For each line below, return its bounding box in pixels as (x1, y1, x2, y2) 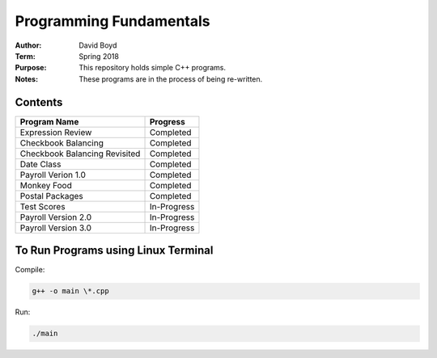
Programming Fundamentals (15, 12, 210, 30)
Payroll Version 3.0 (19, 222, 92, 234)
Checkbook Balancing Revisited (19, 148, 141, 159)
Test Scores (19, 200, 66, 212)
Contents (15, 95, 63, 109)
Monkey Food (19, 179, 72, 191)
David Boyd (78, 40, 117, 50)
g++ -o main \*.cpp (32, 287, 109, 296)
